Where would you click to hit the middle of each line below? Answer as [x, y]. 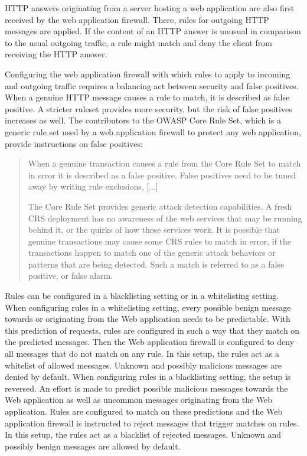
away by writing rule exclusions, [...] [93, 186]
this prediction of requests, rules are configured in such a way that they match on [152, 330]
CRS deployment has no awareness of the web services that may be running [165, 218]
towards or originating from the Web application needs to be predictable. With [148, 319]
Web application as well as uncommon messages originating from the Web [139, 400]
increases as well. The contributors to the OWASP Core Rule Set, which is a [143, 120]
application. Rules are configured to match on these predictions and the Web [144, 411]
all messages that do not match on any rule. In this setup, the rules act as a [142, 354]
